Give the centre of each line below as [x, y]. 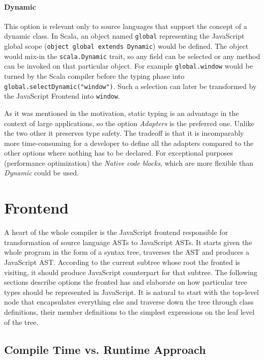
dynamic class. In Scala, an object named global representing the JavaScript [124, 36]
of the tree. [21, 322]
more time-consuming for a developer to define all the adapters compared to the [129, 143]
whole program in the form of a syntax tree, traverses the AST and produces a [127, 252]
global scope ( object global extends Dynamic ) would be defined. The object [126, 46]
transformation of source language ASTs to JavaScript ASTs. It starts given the [128, 242]
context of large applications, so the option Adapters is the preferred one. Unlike [129, 123]
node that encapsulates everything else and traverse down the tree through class [129, 302]
